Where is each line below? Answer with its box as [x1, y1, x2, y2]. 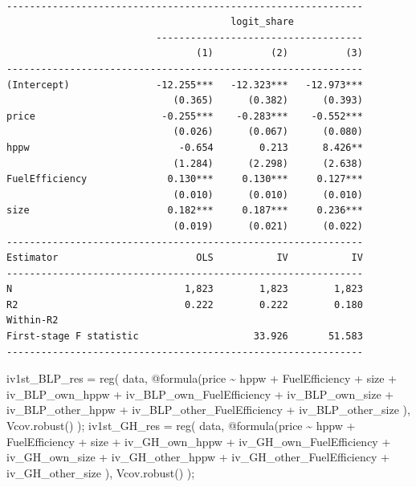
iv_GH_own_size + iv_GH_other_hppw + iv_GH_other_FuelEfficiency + [6, 448, 389, 465]
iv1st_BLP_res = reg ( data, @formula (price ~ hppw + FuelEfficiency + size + [6, 370, 398, 387]
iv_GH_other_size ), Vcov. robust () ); [6, 464, 195, 481]
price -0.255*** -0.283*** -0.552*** [6, 110, 363, 122]
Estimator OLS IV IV [6, 252, 363, 264]
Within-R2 [6, 315, 59, 327]
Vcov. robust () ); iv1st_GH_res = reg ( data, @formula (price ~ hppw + [6, 417, 356, 434]
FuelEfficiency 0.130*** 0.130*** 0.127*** [6, 173, 363, 185]
